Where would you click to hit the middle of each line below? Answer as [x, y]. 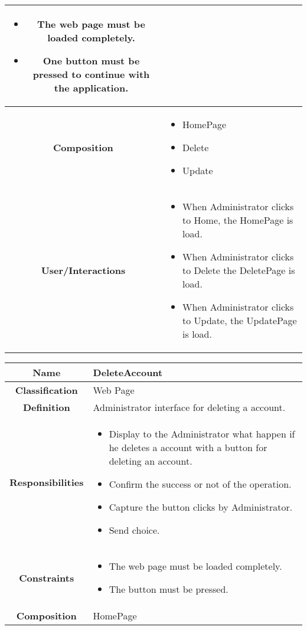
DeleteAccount [128, 372]
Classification [46, 390]
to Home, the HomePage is [238, 220]
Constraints [47, 577]
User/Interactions [83, 270]
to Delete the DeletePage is [239, 270]
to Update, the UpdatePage [240, 320]
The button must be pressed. [169, 589]
